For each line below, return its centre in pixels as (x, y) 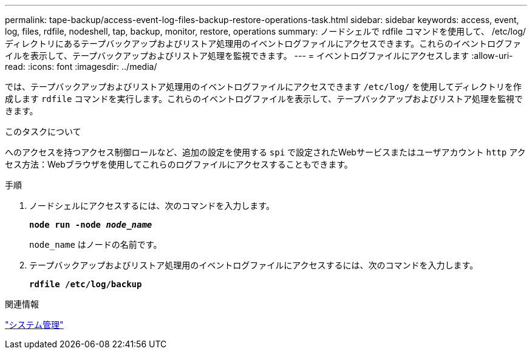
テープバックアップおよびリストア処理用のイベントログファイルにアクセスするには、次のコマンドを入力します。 (254, 265)
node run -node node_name (91, 225)
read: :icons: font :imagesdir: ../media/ (81, 66)
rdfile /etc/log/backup (86, 284)
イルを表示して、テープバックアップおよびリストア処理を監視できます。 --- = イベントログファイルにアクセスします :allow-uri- (259, 56)
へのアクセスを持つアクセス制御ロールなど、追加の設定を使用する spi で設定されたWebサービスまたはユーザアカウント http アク (265, 152)
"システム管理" (34, 325)
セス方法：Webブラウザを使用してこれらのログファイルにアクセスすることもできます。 (179, 164)
